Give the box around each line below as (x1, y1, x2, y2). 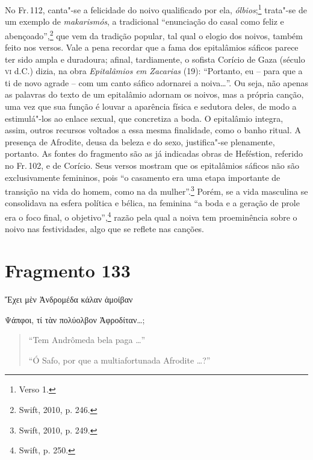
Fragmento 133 (5, 258, 131, 283)
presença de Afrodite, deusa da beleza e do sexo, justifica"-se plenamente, (5, 135, 275, 148)
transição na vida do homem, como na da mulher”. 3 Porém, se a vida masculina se (5, 183, 308, 197)
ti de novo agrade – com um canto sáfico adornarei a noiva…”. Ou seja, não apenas (5, 76, 308, 89)
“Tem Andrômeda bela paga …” (28, 333, 146, 346)
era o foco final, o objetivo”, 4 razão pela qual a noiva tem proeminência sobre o (5, 209, 297, 223)
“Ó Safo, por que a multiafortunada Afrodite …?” (28, 353, 211, 366)
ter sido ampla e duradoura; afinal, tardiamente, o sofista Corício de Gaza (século (5, 52, 305, 65)
